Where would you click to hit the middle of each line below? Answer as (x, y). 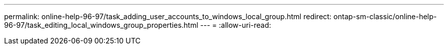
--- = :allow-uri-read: (236, 25)
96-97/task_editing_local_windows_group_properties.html (101, 25)
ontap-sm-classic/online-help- (385, 16)
